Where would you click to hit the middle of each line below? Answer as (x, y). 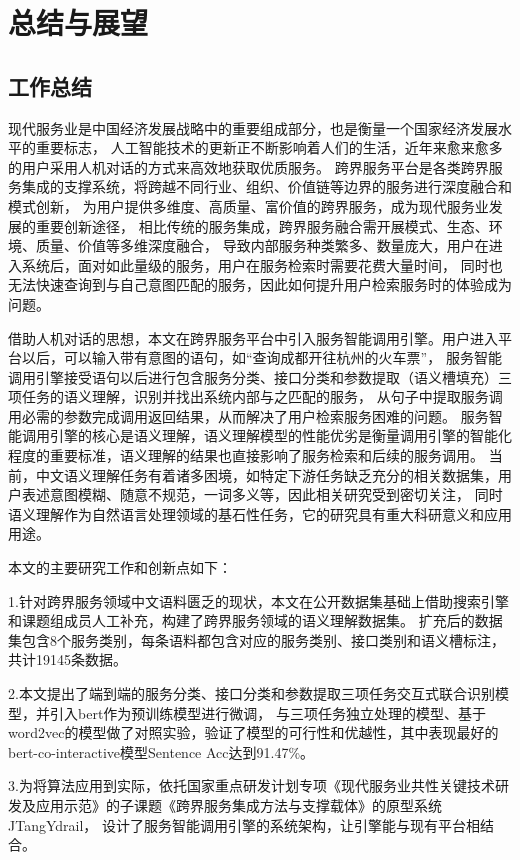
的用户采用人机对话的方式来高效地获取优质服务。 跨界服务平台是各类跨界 (248, 166)
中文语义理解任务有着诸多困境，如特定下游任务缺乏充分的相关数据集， (266, 474)
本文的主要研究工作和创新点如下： (120, 567)
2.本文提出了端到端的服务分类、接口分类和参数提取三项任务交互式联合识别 (251, 693)
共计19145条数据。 (67, 659)
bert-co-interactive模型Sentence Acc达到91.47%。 (161, 751)
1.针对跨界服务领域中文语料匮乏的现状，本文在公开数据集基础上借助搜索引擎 (258, 600)
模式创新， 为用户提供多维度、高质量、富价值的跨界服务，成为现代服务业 (248, 205)
